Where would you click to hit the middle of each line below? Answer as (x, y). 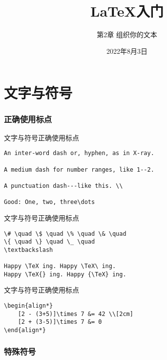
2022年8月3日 (127, 51)
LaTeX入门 (127, 11)
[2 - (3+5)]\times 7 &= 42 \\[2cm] (75, 314)
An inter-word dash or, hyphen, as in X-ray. (79, 153)
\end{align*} (25, 330)
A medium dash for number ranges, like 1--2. (79, 169)
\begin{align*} (29, 306)
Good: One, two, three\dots (50, 202)
